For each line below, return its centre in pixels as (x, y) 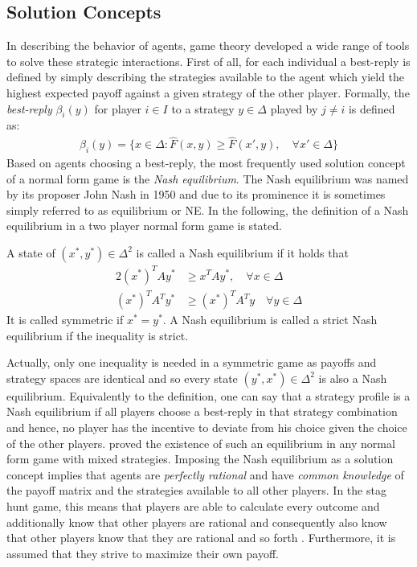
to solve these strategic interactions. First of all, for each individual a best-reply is (208, 61)
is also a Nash (353, 378)
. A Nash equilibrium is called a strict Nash (270, 320)
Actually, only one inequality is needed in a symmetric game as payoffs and (192, 362)
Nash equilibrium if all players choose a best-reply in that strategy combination (202, 411)
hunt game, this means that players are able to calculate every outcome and (193, 505)
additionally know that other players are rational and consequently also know (197, 522)
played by (294, 108)
